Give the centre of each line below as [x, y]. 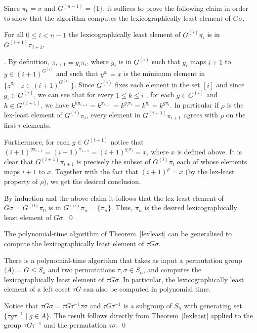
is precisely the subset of [113, 161]
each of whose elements [212, 161]
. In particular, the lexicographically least [181, 279]
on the [236, 115]
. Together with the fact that [95, 171]
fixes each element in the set [157, 85]
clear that [19, 161]
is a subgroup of [148, 305]
